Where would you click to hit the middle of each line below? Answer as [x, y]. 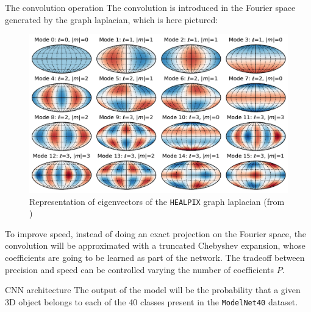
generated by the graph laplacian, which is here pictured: [112, 19]
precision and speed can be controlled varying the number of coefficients [139, 269]
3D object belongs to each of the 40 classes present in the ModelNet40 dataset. [152, 301]
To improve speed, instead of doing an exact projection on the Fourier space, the [156, 233]
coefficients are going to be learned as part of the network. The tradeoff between [155, 258]
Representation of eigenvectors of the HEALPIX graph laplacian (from [157, 201]
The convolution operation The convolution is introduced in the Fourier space [150, 7]
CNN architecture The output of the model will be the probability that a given [153, 290]
